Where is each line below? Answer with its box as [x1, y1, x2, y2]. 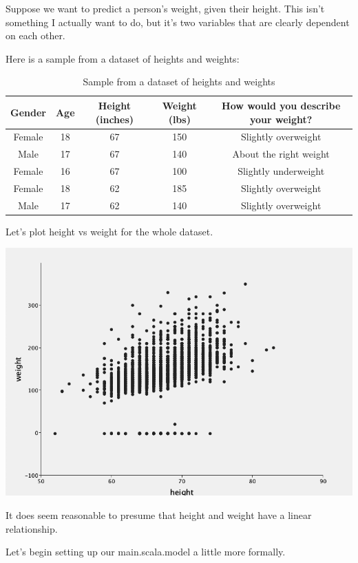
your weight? [249, 111, 313, 126]
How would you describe [222, 98, 341, 112]
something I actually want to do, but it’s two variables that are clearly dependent [6, 14, 350, 29]
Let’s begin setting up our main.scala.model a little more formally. [6, 544, 286, 559]
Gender [10, 105, 46, 119]
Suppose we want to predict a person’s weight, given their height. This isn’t [6, 1, 325, 15]
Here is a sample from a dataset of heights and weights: [6, 51, 240, 65]
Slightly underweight [238, 164, 325, 178]
